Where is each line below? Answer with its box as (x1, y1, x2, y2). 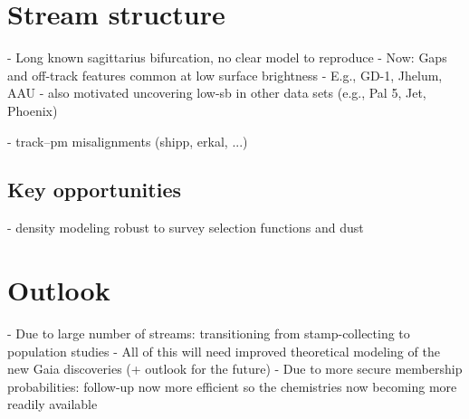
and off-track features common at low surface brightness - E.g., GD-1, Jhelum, (7, 65, 443, 84)
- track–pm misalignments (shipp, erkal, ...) (7, 131, 248, 150)
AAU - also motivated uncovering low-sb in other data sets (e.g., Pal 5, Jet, (7, 83, 426, 102)
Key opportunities (7, 176, 182, 204)
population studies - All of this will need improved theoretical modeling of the (7, 341, 440, 360)
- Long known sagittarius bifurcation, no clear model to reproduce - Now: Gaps (7, 48, 447, 67)
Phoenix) (7, 100, 58, 119)
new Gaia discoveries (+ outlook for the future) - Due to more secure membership (7, 359, 463, 378)
